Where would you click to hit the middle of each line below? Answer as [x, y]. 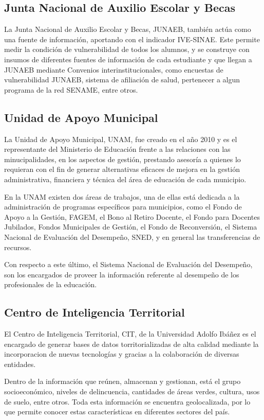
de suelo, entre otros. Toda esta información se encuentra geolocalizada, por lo [127, 401]
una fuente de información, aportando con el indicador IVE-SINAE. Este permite [132, 39]
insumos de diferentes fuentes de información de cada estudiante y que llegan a [128, 59]
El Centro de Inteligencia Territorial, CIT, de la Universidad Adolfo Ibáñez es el [130, 334]
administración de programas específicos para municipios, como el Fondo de [123, 207]
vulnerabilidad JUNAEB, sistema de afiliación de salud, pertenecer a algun [122, 80]
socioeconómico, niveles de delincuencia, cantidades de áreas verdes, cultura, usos [132, 391]
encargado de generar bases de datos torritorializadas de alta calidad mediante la [131, 344]
